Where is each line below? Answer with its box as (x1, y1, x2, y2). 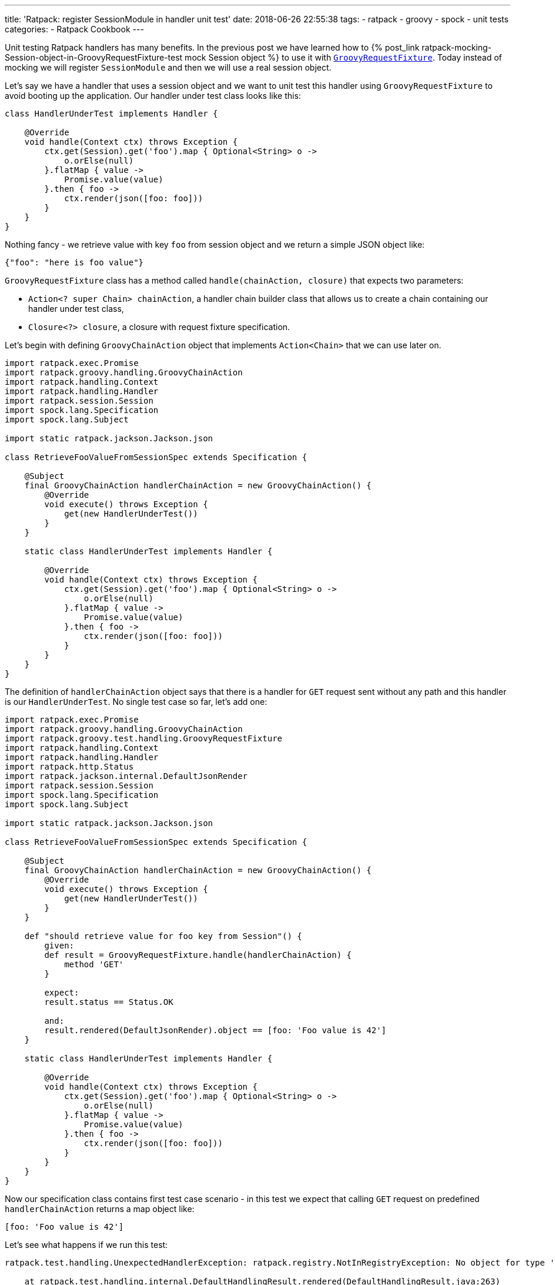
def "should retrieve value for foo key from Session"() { (24, 931, 302, 941)
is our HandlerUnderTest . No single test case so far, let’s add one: (5, 697, 268, 707)
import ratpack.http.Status (5, 762, 134, 771)
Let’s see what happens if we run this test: (5, 1240, 168, 1250)
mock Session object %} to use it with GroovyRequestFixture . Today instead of (185, 52, 502, 62)
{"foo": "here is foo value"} (5, 258, 144, 267)
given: (44, 941, 75, 950)
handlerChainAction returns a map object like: (5, 1204, 195, 1214)
